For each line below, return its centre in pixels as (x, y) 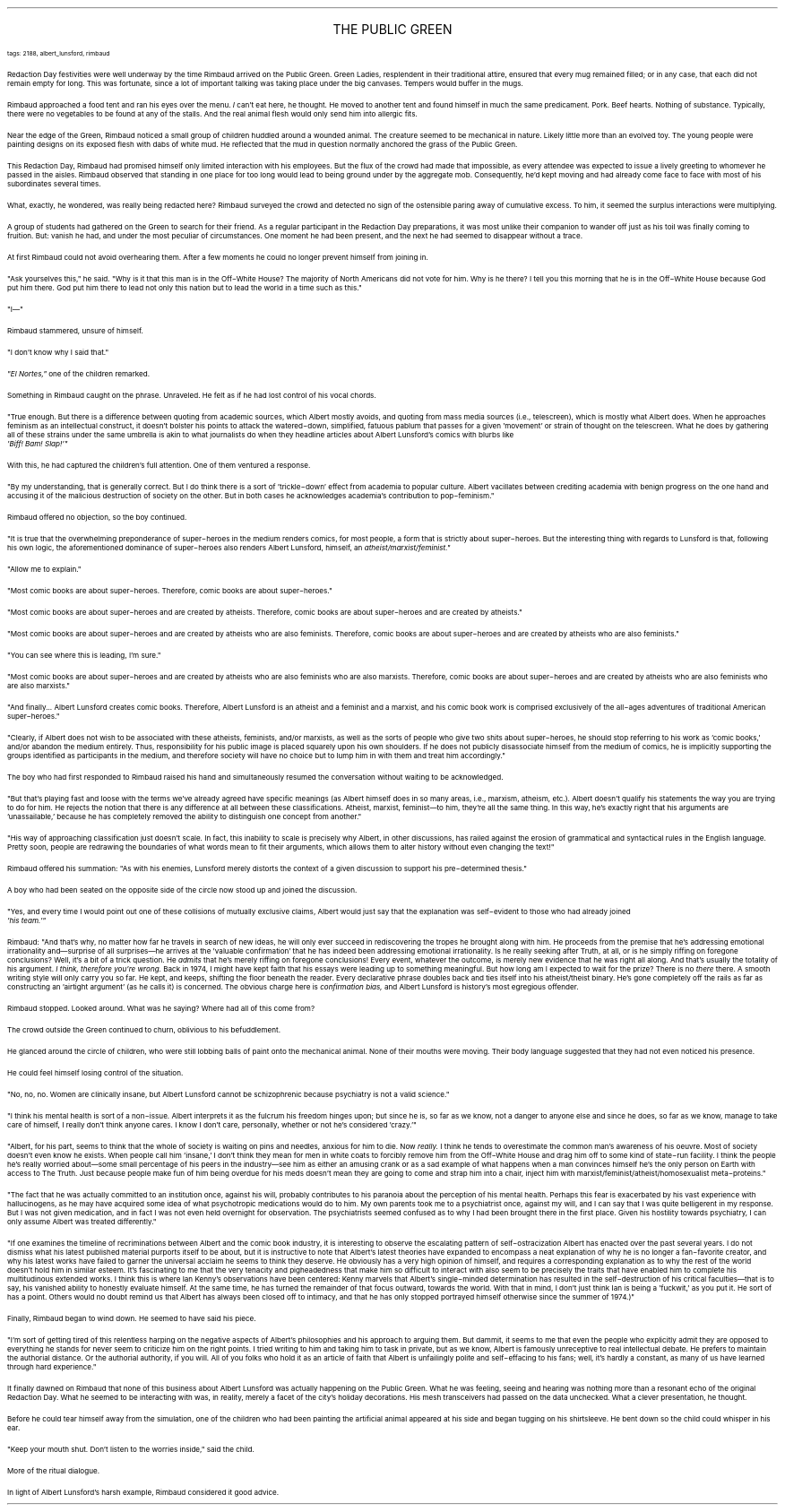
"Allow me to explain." (44, 569)
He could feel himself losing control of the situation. (95, 1073)
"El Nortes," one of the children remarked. (79, 374)
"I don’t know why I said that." (58, 352)
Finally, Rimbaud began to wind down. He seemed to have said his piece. (132, 1318)
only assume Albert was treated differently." (82, 1222)
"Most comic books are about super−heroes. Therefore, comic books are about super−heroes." (170, 591)
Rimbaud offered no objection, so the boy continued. (97, 517)
